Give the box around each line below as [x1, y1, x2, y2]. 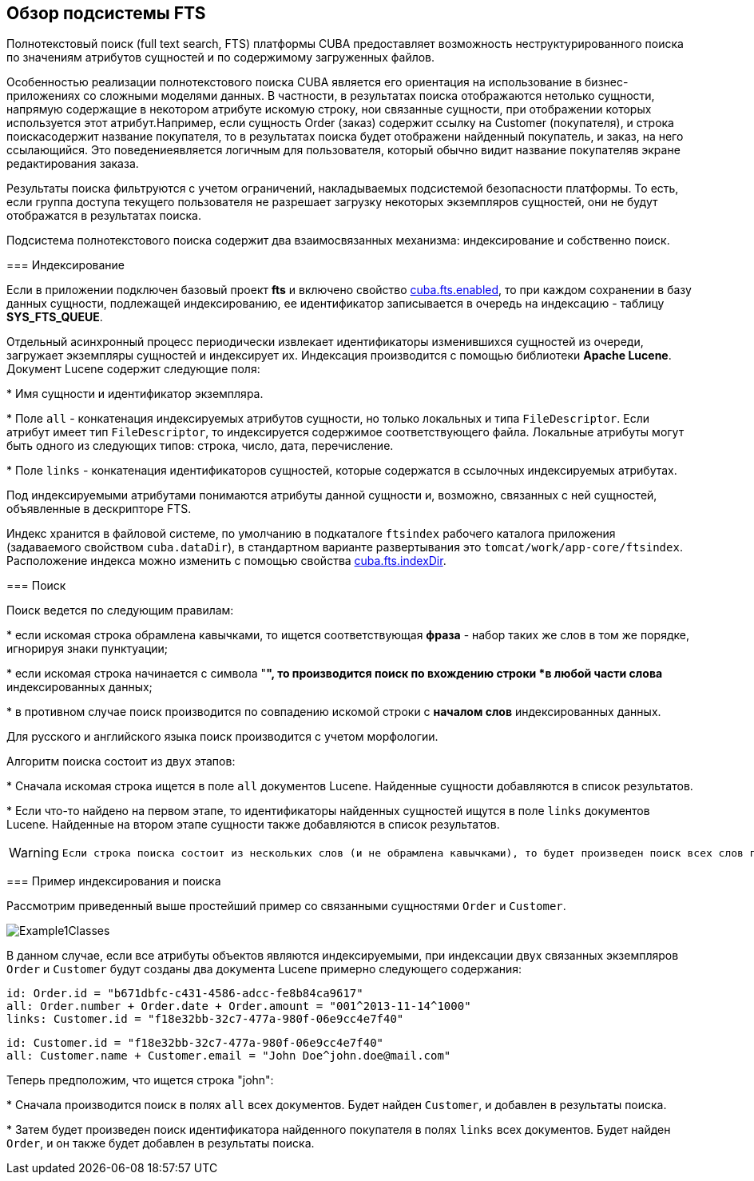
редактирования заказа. [6, 157, 139, 171]
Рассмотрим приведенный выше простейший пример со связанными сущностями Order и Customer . [6, 899, 566, 913]
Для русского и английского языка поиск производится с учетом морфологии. [6, 730, 439, 744]
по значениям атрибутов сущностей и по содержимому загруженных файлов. [6, 50, 435, 65]
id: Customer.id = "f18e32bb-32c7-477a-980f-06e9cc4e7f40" [6, 1036, 384, 1050]
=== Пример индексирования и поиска [6, 874, 221, 889]
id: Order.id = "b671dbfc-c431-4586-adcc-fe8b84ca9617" [6, 987, 363, 1000]
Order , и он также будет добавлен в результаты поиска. [6, 1136, 315, 1151]
